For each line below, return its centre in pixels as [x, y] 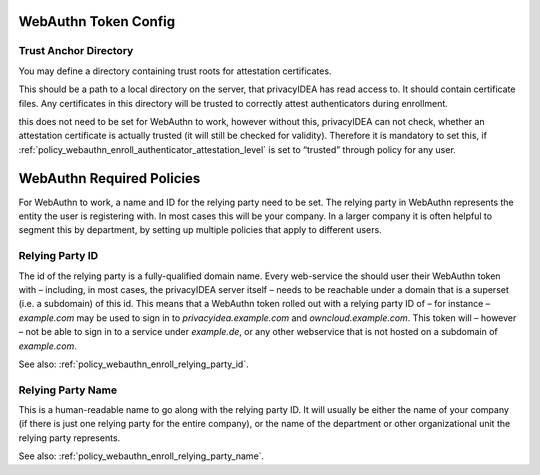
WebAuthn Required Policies [109, 178]
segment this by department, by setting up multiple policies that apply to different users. [200, 230]
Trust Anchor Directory [76, 51]
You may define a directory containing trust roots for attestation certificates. [175, 71]
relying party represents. [69, 437]
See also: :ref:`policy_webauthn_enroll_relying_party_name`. [141, 456]
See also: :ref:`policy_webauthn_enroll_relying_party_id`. [133, 364]
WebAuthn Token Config [96, 21]
